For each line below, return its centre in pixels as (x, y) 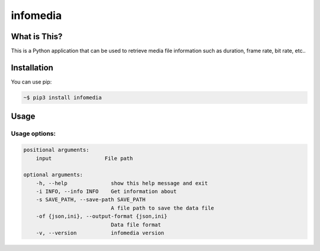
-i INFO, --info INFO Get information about (106, 192)
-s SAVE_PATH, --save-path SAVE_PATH (91, 200)
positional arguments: (56, 150)
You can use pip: (31, 82)
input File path (84, 158)
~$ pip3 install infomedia (63, 97)
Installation (32, 67)
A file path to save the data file (162, 208)
